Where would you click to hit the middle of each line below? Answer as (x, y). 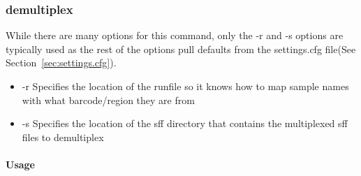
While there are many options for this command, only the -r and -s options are (175, 35)
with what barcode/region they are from (108, 100)
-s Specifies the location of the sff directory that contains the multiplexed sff (185, 123)
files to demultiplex (63, 137)
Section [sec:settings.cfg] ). (61, 63)
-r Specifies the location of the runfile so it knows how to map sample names (185, 86)
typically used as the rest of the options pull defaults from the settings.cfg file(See (181, 49)
